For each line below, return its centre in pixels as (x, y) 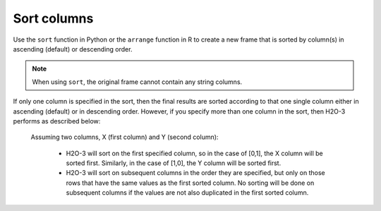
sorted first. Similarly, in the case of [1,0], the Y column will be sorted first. (174, 163)
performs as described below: (57, 121)
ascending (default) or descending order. (73, 49)
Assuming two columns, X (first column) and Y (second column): (125, 137)
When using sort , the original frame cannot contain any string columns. (137, 82)
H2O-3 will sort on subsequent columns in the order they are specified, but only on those (195, 173)
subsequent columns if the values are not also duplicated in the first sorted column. (187, 193)
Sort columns (53, 18)
